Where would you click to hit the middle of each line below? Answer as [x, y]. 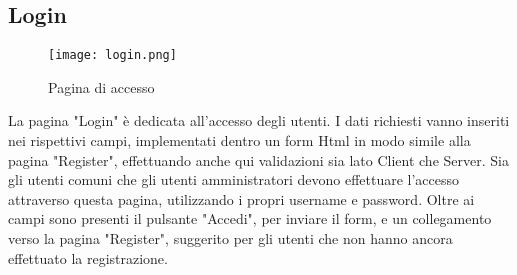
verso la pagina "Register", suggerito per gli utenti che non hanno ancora [230, 238]
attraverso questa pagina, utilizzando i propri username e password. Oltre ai [241, 198]
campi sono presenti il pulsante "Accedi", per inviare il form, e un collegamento [250, 218]
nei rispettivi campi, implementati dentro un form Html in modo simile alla [239, 140]
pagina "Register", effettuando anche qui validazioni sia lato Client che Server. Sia [258, 159]
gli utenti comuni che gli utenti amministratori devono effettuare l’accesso [234, 179]
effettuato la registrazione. [88, 257]
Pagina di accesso [101, 86]
